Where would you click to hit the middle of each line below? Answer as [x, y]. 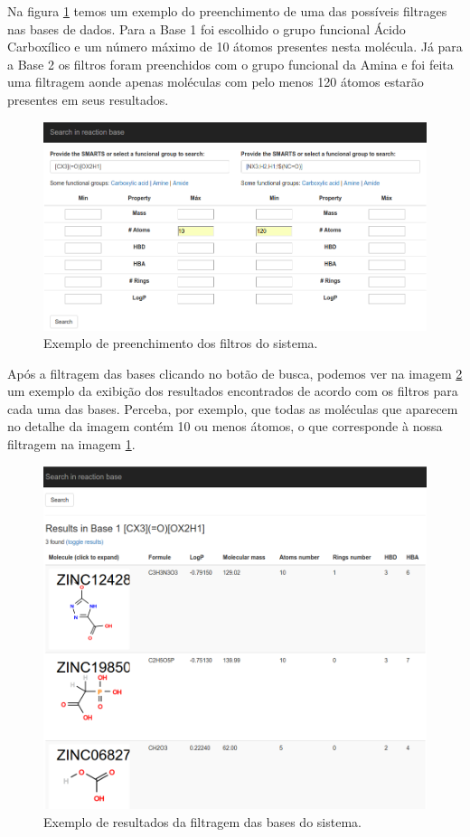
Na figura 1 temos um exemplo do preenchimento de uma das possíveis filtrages [227, 11]
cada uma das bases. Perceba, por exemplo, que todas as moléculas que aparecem [233, 408]
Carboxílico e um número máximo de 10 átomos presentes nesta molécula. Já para [235, 47]
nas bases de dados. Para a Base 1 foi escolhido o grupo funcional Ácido [207, 28]
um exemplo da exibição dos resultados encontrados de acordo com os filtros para [233, 391]
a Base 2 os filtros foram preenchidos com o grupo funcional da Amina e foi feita [230, 64]
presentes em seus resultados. [88, 99]
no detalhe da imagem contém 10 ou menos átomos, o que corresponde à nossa [225, 426]
